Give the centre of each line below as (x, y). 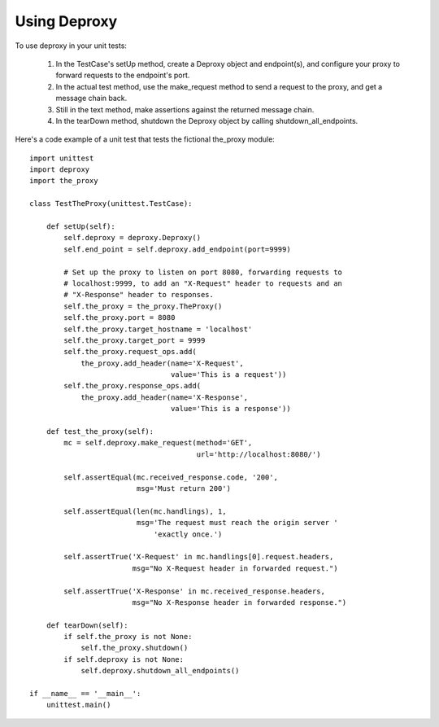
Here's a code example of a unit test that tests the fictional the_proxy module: (145, 139)
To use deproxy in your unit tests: (71, 46)
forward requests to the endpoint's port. (123, 75)
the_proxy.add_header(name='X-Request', (162, 363)
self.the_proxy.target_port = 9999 (135, 340)
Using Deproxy (66, 21)
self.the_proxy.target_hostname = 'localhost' (158, 329)
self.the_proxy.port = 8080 (120, 318)
